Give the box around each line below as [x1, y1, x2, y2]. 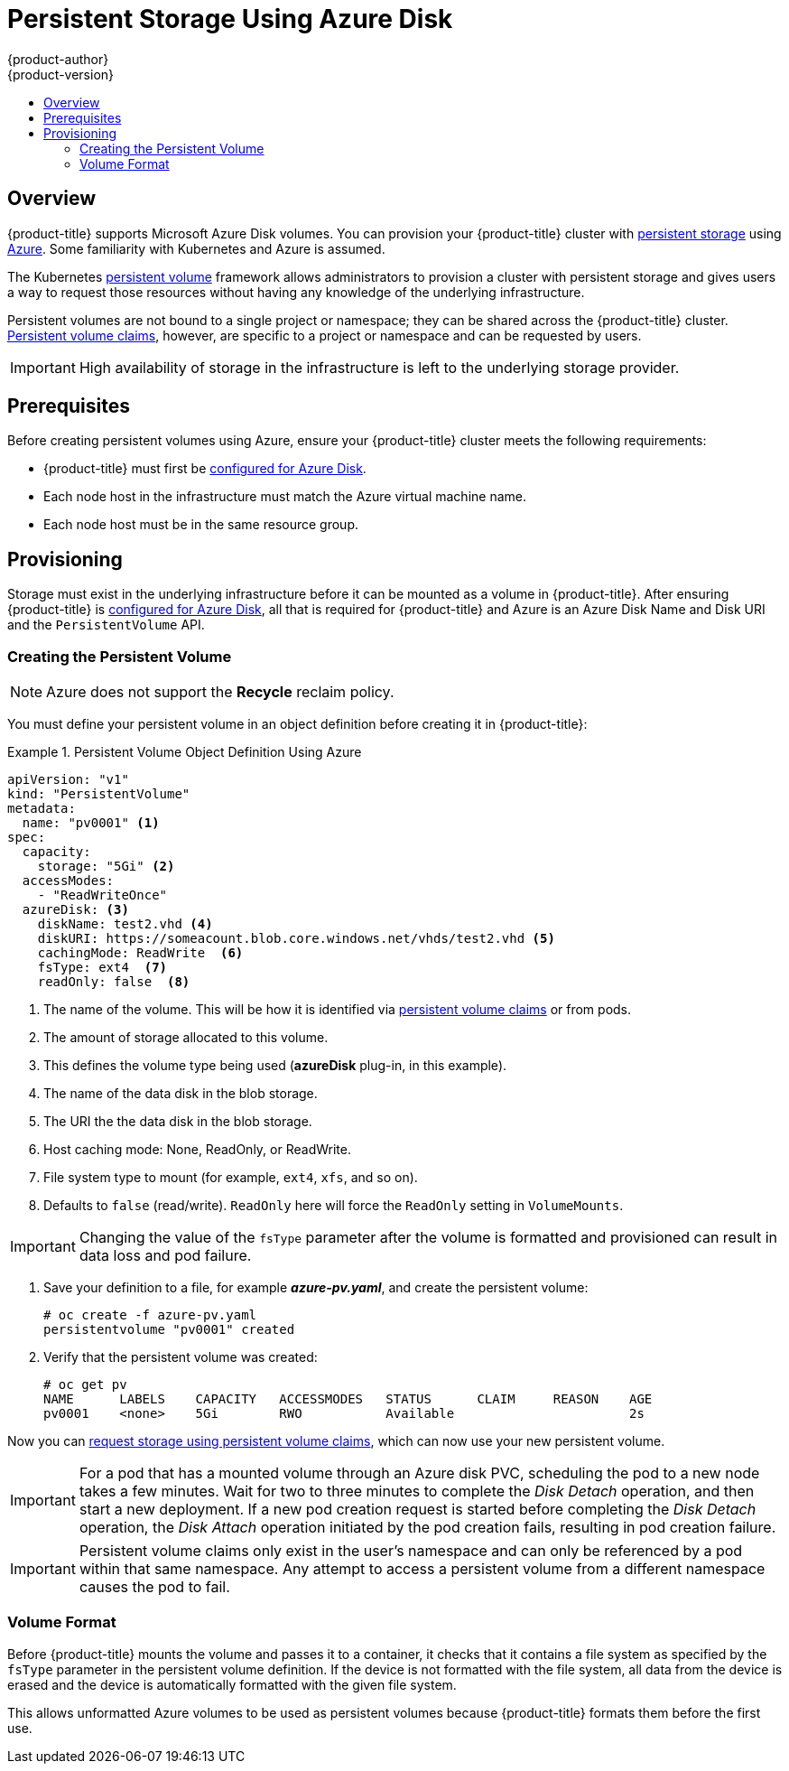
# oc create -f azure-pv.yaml [43, 1308, 257, 1323]
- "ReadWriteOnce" [37, 888, 168, 903]
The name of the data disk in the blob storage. [43, 1086, 318, 1102]
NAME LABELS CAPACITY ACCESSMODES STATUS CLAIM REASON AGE [43, 1392, 653, 1407]
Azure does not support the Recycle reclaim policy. [46, 683, 394, 702]
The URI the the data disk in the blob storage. [43, 1114, 312, 1130]
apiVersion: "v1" [7, 772, 129, 788]
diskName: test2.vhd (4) [37, 917, 213, 932]
